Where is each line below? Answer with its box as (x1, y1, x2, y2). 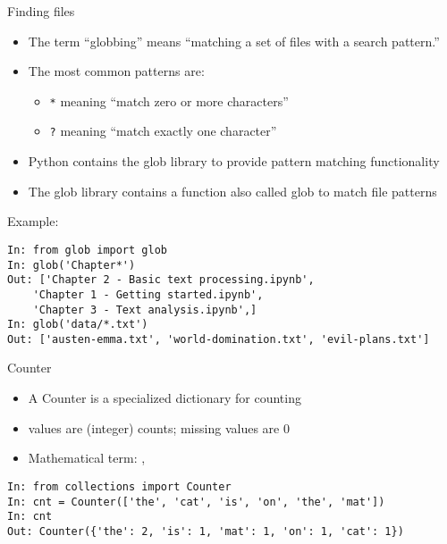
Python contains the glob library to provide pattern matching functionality (28, 152, 440, 171)
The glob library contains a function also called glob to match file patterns (28, 181, 437, 200)
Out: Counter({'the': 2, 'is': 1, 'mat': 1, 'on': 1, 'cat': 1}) (7, 524, 404, 538)
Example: (7, 212, 59, 230)
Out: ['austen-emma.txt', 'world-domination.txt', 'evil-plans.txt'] (7, 332, 430, 346)
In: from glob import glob (7, 243, 167, 256)
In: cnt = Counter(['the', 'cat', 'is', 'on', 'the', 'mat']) (7, 495, 385, 508)
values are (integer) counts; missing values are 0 (28, 418, 290, 437)
